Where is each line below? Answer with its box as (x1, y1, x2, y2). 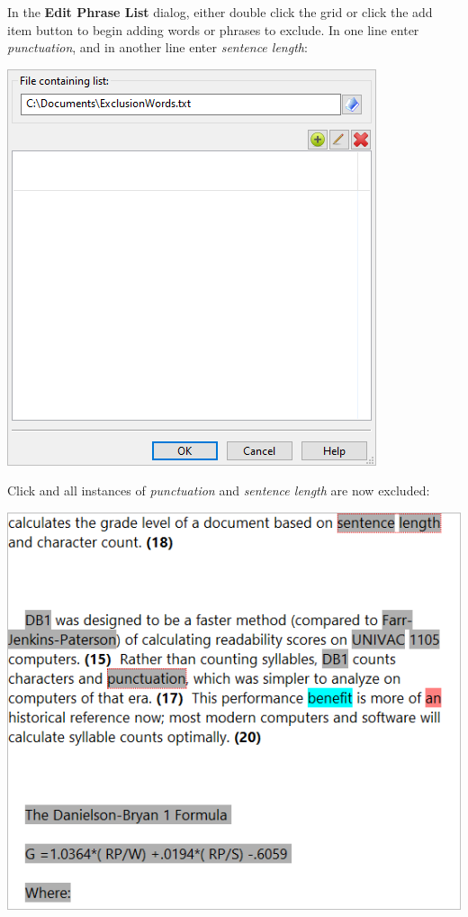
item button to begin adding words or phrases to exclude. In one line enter (7, 20, 419, 39)
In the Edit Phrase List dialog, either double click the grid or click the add (7, 3, 433, 21)
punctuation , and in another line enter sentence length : (7, 38, 308, 57)
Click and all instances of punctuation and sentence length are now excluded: (7, 481, 430, 500)
